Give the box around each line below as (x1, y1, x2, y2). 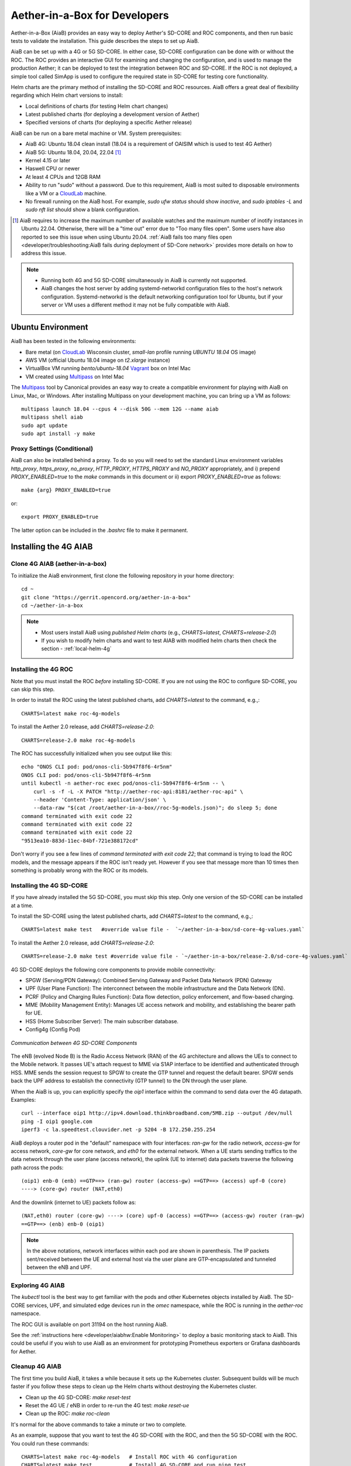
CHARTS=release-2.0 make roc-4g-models (21, 737, 136, 744)
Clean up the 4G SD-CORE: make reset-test (25, 1393, 131, 1401)
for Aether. (11, 1348, 37, 1355)
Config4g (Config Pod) (25, 1026, 81, 1033)
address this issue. (21, 250, 67, 257)
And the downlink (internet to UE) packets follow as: (11, 1199, 136, 1206)
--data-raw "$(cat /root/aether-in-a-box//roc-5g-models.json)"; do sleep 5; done (33, 805, 277, 812)
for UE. (25, 1009, 43, 1017)
